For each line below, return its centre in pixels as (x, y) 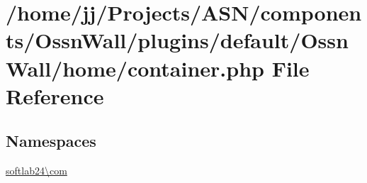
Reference (55, 95)
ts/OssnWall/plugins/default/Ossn (177, 40)
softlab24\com (36, 171)
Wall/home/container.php (135, 68)
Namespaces (51, 141)
